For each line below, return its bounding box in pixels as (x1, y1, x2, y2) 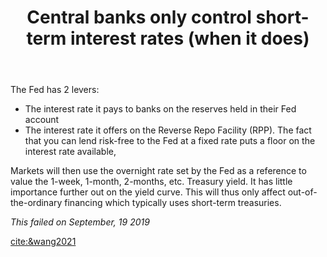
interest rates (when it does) (69, 27, 310, 50)
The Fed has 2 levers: (10, 84, 100, 96)
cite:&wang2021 (10, 236, 77, 248)
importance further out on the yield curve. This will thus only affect (10, 186, 286, 198)
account (24, 114, 60, 126)
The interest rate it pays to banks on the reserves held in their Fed (24, 103, 297, 115)
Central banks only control (26, 6, 252, 29)
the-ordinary (10, 197, 63, 209)
